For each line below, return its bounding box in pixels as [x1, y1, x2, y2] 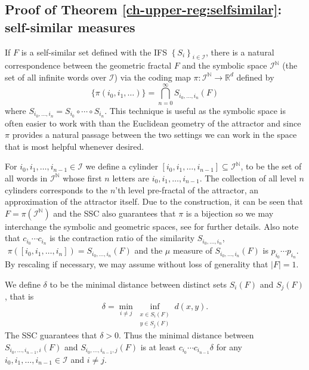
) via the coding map [114, 70, 191, 83]
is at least [140, 340, 176, 353]
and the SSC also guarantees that [53, 206, 176, 219]
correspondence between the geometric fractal [5, 59, 172, 72]
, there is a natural [206, 45, 274, 58]
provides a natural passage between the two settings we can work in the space [12, 128, 297, 141]
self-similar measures [5, 17, 135, 36]
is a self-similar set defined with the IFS [21, 45, 168, 58]
